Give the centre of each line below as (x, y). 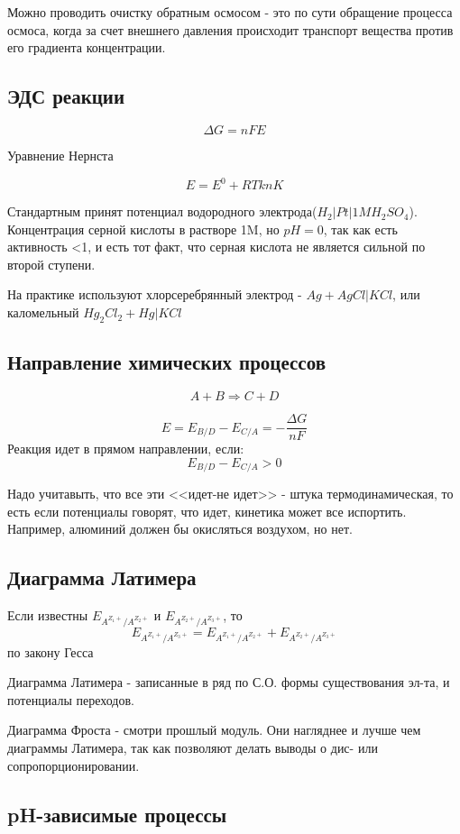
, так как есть (360, 229)
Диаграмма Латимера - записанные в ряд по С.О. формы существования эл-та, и (229, 682)
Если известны (48, 615)
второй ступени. (51, 264)
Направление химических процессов (166, 362)
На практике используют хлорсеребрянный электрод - (155, 294)
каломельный (43, 312)
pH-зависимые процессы (117, 814)
